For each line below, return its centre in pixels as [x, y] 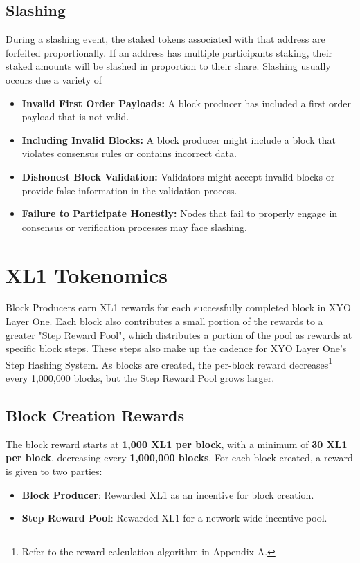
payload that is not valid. [75, 117]
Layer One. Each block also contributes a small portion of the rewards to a [164, 321]
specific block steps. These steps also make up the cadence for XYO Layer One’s [176, 348]
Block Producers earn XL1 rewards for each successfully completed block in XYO [178, 307]
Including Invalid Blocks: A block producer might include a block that [179, 139]
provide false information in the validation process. [129, 190]
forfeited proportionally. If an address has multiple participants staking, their [169, 52]
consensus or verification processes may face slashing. [134, 227]
